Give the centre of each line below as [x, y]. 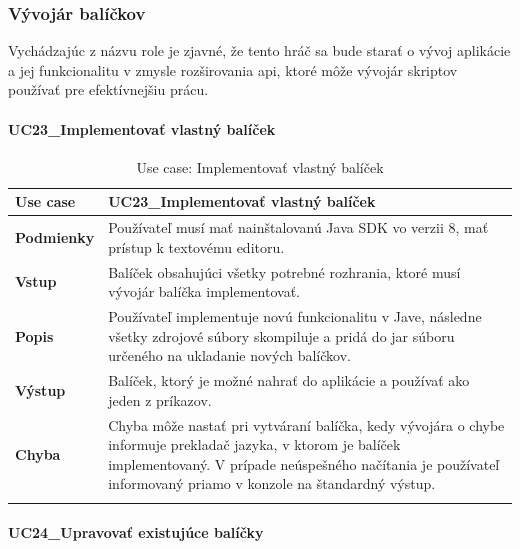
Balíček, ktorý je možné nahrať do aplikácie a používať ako [289, 380]
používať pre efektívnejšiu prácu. [108, 89]
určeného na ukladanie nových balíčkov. [229, 355]
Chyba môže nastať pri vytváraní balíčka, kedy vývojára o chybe [306, 424]
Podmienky [55, 237]
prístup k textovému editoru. [196, 246]
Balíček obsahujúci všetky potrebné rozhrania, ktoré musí [284, 271]
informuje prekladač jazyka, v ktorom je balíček [254, 444]
